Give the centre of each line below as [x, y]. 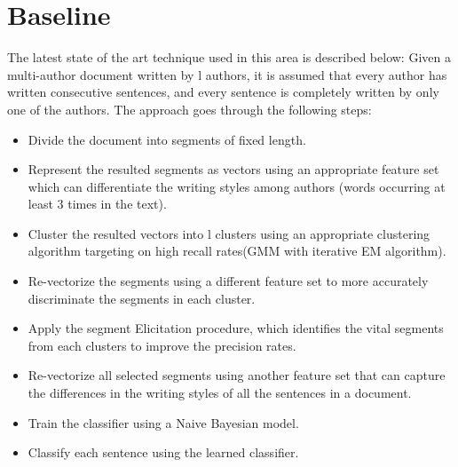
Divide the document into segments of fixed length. [167, 139]
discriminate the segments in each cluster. [142, 298]
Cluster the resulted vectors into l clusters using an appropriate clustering [229, 233]
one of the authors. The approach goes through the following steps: [190, 109]
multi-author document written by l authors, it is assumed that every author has [227, 74]
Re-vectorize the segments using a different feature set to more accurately [228, 281]
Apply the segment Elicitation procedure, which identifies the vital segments [236, 328]
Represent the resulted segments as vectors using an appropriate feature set [233, 169]
